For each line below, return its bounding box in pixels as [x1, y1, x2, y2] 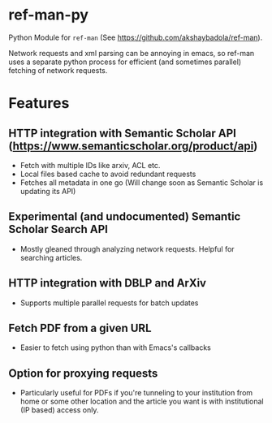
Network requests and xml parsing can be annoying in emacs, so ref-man [8, 48, 255, 58]
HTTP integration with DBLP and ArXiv [8, 276, 207, 290]
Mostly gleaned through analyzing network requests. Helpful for [19, 244, 235, 253]
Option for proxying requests [8, 366, 158, 380]
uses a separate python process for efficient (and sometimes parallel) [8, 57, 242, 67]
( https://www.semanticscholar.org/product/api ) [8, 139, 258, 153]
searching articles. [19, 253, 83, 262]
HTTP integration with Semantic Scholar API [8, 126, 237, 140]
